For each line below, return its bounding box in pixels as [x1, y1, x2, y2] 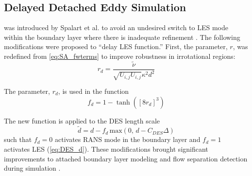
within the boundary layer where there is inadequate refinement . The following [4, 32, 240, 42]
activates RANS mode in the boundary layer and [55, 134, 201, 144]
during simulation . [4, 163, 61, 173]
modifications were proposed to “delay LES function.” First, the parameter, [4, 41, 228, 52]
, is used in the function [58, 86, 129, 96]
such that [4, 134, 32, 144]
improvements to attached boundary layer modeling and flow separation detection [4, 153, 248, 163]
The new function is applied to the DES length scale [4, 115, 160, 125]
